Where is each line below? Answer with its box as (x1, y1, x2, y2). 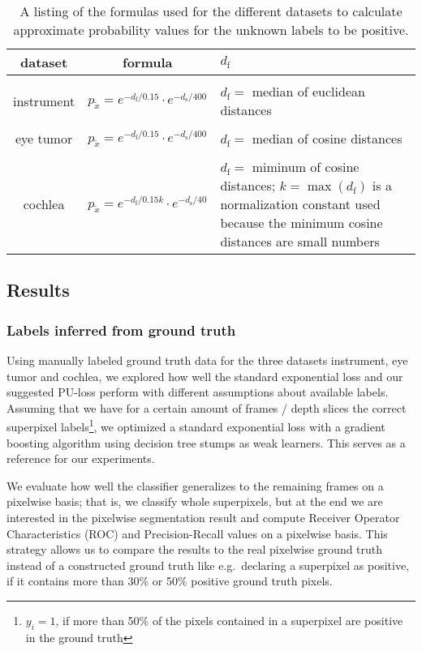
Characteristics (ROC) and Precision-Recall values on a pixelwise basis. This (6, 525, 388, 542)
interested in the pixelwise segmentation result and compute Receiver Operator (6, 509, 400, 525)
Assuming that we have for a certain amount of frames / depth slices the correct (6, 399, 407, 416)
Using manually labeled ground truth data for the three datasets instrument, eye (6, 352, 408, 368)
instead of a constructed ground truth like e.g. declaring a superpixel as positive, (6, 556, 410, 573)
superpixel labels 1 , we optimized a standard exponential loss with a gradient (6, 416, 385, 435)
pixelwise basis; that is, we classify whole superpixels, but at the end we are (6, 493, 383, 510)
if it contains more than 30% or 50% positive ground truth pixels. (6, 572, 333, 589)
